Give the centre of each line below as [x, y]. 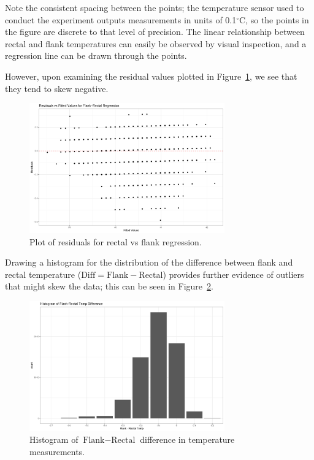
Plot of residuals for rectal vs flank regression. [116, 241]
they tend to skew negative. [57, 88]
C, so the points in [274, 19]
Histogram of [54, 439]
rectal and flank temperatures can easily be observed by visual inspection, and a [156, 43]
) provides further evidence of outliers [233, 274]
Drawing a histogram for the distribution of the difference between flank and [149, 262]
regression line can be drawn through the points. [96, 56]
